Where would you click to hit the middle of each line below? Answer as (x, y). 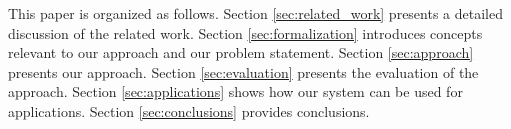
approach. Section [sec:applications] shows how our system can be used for (235, 91)
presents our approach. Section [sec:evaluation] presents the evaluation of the (243, 71)
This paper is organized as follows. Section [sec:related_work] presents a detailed (255, 13)
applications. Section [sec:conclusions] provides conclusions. (189, 110)
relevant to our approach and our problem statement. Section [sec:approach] (241, 52)
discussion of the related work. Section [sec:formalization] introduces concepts (245, 32)
